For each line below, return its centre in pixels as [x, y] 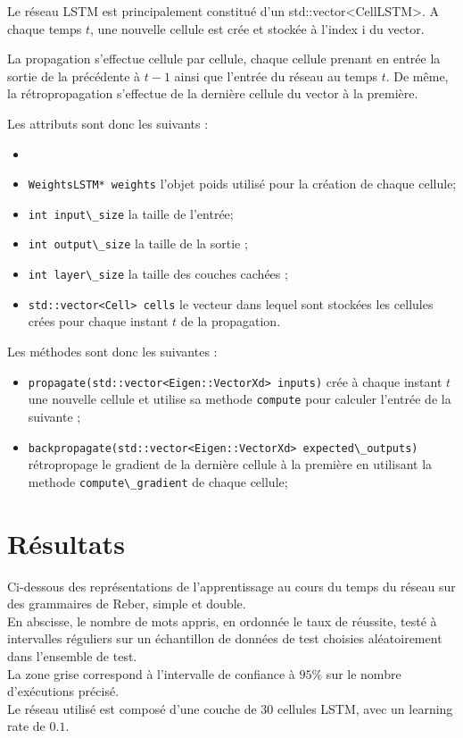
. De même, [417, 75]
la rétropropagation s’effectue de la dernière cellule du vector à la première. [213, 93]
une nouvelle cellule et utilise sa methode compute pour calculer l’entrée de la [240, 399]
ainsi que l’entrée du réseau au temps [276, 75]
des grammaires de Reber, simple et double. [127, 604]
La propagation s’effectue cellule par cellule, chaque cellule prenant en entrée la [224, 59]
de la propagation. [231, 321]
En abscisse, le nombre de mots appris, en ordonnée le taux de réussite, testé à [222, 621]
